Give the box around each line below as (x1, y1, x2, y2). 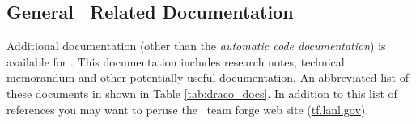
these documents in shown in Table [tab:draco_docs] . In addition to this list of (6, 84, 397, 101)
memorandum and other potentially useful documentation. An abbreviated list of (6, 69, 409, 86)
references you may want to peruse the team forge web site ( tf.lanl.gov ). (6, 100, 369, 118)
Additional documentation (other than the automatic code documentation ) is (6, 37, 386, 54)
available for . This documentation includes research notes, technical (6, 53, 345, 70)
